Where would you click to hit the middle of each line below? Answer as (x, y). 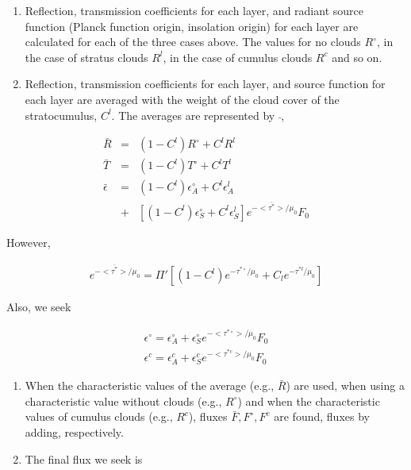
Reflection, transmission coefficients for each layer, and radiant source (194, 10)
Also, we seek (39, 307)
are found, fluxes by (322, 416)
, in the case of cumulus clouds (238, 57)
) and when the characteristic (309, 401)
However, (29, 242)
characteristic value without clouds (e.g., (123, 401)
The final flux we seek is (84, 458)
